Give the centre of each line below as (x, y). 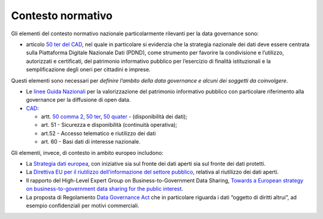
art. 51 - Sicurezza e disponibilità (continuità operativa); (109, 125)
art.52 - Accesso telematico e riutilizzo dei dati (98, 133)
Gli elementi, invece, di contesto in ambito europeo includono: (87, 153)
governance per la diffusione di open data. (78, 100)
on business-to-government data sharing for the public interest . (105, 189)
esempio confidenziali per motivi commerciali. (83, 205)
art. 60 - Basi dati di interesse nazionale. (91, 142)
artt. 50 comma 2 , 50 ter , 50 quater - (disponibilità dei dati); (114, 117)
